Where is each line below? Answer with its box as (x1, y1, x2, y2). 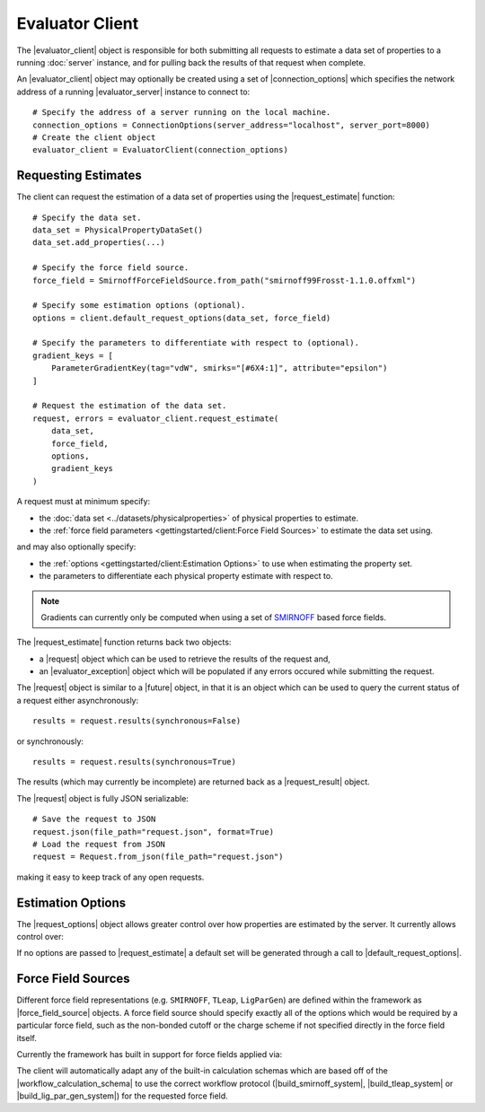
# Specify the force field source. (32, 263, 190, 273)
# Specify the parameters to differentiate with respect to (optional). (32, 337, 359, 348)
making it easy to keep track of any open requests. (16, 871, 205, 882)
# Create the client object (32, 132, 156, 143)
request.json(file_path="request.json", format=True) (32, 827, 274, 836)
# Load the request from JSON (32, 839, 166, 849)
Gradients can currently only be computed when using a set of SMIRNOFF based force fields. (40, 611, 386, 623)
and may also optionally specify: (16, 541, 137, 552)
